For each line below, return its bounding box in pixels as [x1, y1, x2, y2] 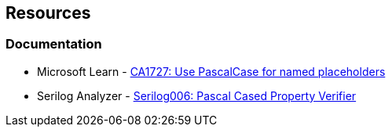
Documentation [5, 36, 102, 52]
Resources [5, 3, 91, 23]
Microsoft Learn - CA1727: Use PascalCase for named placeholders [37, 64, 386, 78]
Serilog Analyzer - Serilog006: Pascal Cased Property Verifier [37, 88, 357, 102]
